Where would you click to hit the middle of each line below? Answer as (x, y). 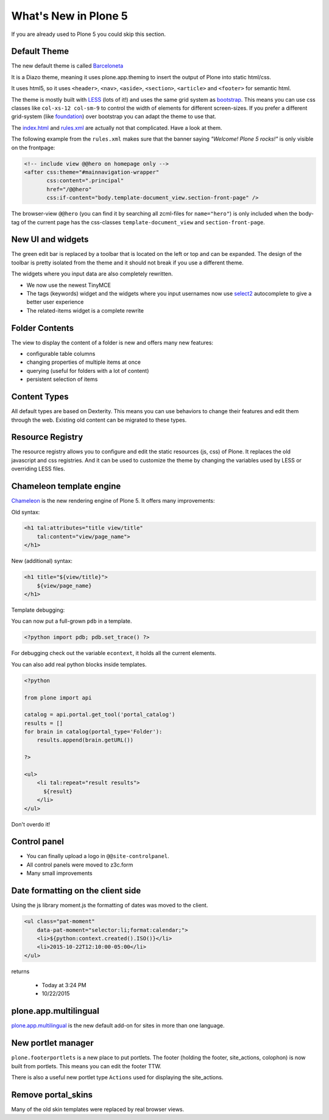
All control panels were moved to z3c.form (80, 865)
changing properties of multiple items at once (84, 362)
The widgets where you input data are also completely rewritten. (92, 274)
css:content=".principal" (85, 181)
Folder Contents (43, 328)
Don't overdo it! (31, 824)
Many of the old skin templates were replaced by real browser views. (98, 1109)
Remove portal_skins (52, 1095)
